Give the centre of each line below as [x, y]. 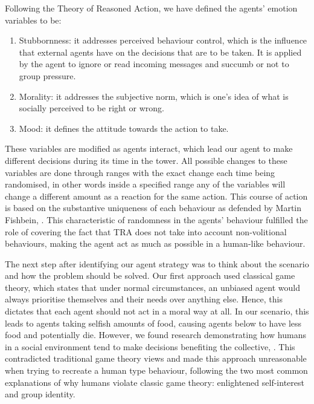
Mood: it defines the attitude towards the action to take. [124, 128]
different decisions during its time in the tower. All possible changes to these [146, 160]
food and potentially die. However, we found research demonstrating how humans [155, 335]
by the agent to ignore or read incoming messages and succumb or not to [154, 64]
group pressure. [47, 75]
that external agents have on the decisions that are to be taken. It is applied [160, 52]
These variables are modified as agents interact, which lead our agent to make [149, 148]
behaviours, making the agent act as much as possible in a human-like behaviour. [155, 243]
